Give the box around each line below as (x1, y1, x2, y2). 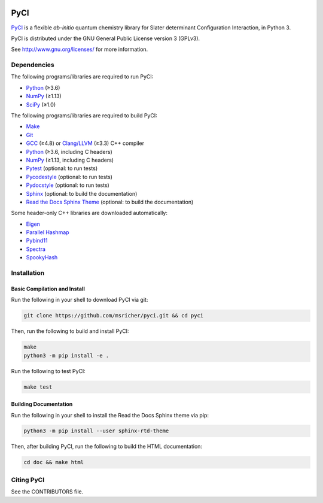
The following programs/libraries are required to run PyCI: (11, 73, 154, 80)
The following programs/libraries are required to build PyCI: (11, 112, 158, 119)
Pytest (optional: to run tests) (26, 165, 98, 172)
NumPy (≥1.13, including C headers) (26, 156, 114, 163)
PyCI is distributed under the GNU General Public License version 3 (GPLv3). (11, 35, 200, 42)
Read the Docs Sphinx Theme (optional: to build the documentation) (26, 198, 194, 205)
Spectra (26, 246, 46, 253)
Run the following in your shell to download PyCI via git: (11, 296, 148, 304)
